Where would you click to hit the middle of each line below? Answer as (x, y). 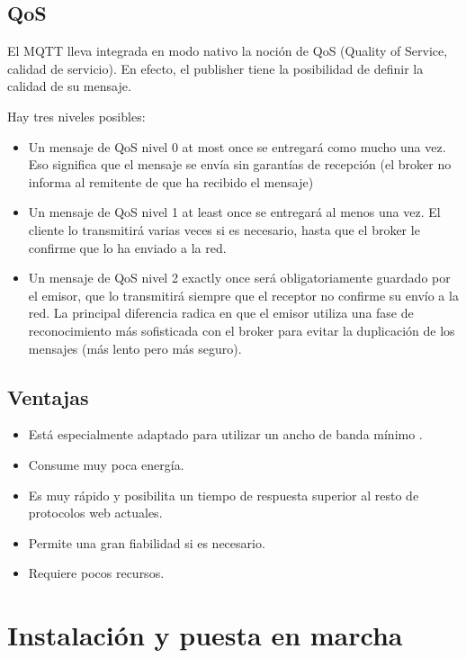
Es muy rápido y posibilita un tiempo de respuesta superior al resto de (224, 495)
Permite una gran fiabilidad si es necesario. (147, 542)
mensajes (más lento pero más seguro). (135, 348)
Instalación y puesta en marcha (205, 635)
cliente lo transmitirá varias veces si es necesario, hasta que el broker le (224, 229)
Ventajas (48, 397)
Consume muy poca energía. (106, 464)
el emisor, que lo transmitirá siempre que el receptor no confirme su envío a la (243, 295)
